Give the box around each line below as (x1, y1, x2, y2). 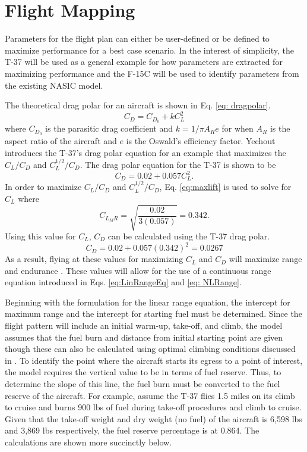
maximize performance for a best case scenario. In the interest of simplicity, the (5, 43, 295, 56)
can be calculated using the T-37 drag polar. (107, 230, 270, 242)
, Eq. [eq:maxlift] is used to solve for (159, 180, 292, 193)
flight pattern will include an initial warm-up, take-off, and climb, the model (5, 319, 283, 332)
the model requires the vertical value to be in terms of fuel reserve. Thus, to (5, 366, 281, 378)
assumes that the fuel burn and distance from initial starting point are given (5, 331, 283, 343)
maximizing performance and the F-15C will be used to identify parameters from (5, 67, 299, 79)
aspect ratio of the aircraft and (5, 134, 117, 146)
